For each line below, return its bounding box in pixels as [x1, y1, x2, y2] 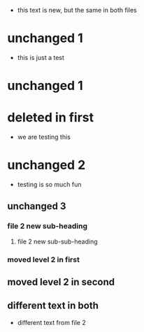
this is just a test [17, 53, 65, 61]
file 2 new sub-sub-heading [17, 237, 98, 246]
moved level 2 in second [7, 276, 115, 288]
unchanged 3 [7, 200, 66, 212]
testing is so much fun [17, 181, 82, 188]
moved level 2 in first [7, 255, 80, 264]
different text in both [7, 300, 99, 312]
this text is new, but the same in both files [17, 6, 138, 14]
